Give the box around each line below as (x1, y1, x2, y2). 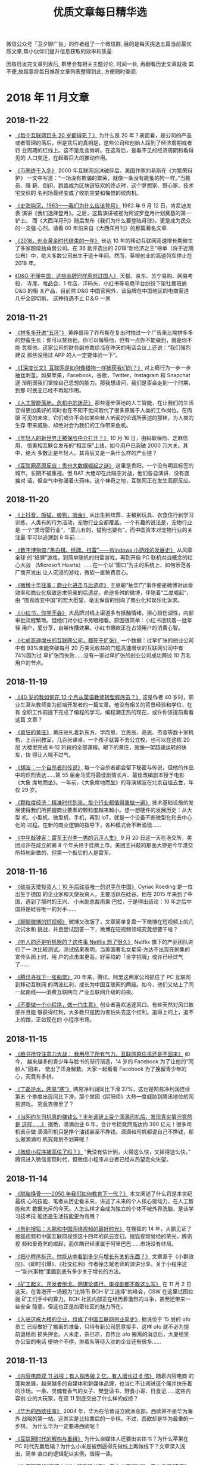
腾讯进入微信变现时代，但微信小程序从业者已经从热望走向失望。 (14, 1156, 171, 1163)
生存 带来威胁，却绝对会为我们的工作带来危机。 (14, 422, 132, 429)
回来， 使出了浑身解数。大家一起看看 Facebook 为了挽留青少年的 (27, 1065, 187, 1073)
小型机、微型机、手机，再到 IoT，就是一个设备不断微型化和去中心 (32, 813, 192, 821)
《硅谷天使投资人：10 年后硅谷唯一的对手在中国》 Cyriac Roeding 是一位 (14, 883, 193, 891)
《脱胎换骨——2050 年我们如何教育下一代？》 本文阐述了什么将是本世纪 (14, 1190, 193, 1197)
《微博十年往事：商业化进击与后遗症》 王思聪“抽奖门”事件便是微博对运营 (14, 581, 193, 589)
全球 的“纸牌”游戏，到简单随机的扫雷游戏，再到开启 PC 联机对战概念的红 (14, 553, 193, 561)
